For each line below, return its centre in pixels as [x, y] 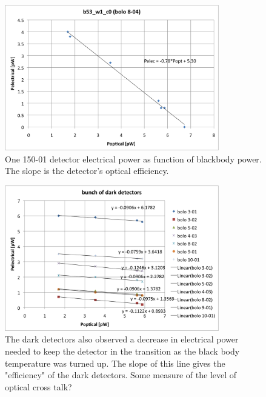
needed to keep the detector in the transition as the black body [122, 351]
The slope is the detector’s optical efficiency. [87, 171]
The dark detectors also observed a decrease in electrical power [122, 339]
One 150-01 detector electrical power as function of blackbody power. [133, 158]
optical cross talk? [38, 386]
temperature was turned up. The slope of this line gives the [115, 363]
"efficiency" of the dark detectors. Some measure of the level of [121, 375]
